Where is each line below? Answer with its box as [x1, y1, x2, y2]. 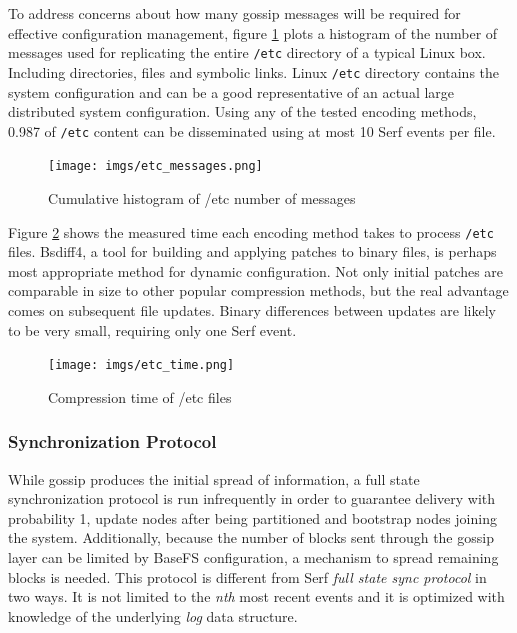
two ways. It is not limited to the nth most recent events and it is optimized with [8, 586, 505, 607]
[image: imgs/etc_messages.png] [48, 159, 263, 174]
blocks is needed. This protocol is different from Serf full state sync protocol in [8, 566, 487, 587]
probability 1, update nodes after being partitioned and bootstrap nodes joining [8, 507, 497, 528]
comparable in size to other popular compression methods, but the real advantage [8, 280, 509, 301]
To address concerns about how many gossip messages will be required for [8, 3, 461, 23]
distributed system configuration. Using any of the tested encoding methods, [8, 101, 477, 122]
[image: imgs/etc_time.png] [48, 358, 235, 373]
